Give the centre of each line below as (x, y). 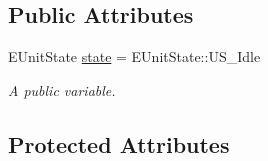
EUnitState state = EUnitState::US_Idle (134, 56)
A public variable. (62, 89)
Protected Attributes (119, 143)
